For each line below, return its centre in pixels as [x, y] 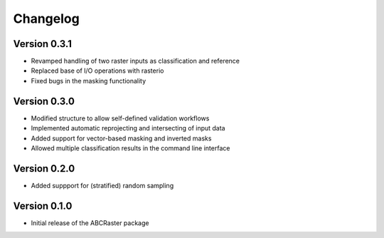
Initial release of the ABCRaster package [90, 223]
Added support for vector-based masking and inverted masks [121, 138]
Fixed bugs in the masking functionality [89, 81]
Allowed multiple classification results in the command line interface [130, 148]
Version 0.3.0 [44, 101]
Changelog [46, 19]
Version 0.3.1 [43, 44]
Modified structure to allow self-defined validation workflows [120, 118]
